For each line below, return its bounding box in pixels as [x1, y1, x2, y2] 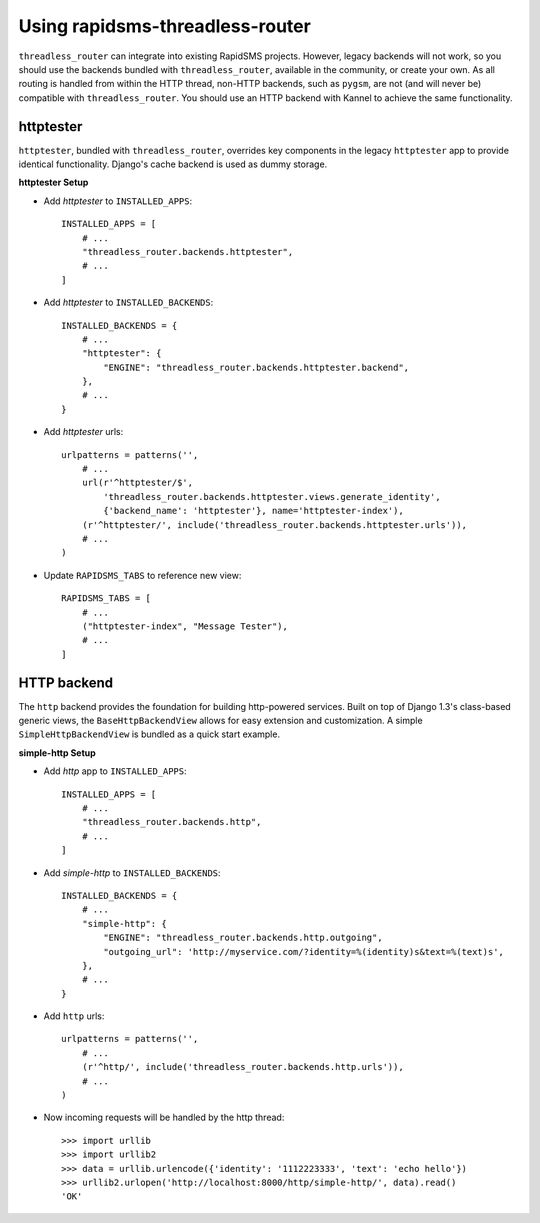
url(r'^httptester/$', [81, 477, 194, 489]
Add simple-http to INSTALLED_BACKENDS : [43, 866, 221, 879]
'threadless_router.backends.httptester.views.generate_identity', [103, 491, 441, 502]
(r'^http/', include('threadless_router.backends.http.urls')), [81, 1061, 404, 1073]
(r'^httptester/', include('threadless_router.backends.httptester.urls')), [81, 519, 468, 530]
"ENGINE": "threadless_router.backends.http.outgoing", [103, 932, 384, 944]
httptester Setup [18, 176, 89, 189]
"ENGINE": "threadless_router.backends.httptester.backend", [103, 361, 410, 373]
